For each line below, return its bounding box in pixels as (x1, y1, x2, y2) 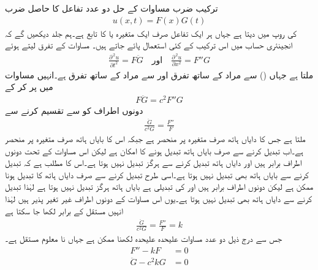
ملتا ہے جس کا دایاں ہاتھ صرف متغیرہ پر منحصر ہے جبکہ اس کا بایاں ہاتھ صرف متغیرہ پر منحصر (5, 132, 306, 145)
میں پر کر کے (5, 80, 53, 93)
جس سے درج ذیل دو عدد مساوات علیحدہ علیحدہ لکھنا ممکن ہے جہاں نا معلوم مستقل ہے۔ (5, 232, 282, 245)
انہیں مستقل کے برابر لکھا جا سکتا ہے (5, 204, 123, 217)
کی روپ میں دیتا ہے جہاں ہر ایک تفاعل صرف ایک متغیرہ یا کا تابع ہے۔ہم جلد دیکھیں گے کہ (5, 26, 297, 39)
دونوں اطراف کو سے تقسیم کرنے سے (5, 104, 143, 117)
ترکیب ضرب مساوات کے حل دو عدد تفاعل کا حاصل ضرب (5, 2, 218, 14)
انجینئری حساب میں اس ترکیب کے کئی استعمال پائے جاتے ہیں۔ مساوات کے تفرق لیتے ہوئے (5, 39, 293, 51)
